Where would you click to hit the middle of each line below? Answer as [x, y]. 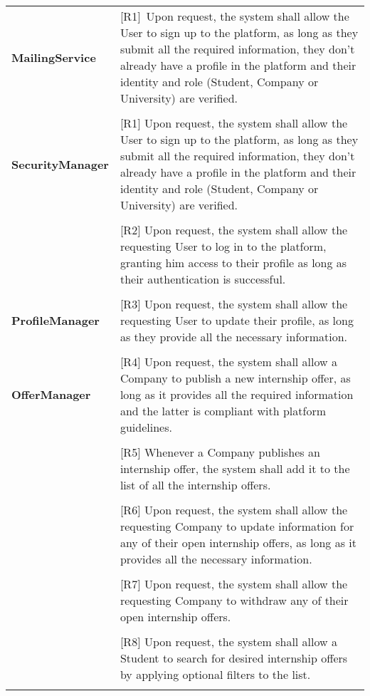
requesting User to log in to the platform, [223, 246]
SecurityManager [60, 164]
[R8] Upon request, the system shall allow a [228, 642]
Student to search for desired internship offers [234, 658]
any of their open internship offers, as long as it [238, 542]
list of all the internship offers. [195, 485]
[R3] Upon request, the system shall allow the [234, 304]
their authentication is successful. [203, 279]
